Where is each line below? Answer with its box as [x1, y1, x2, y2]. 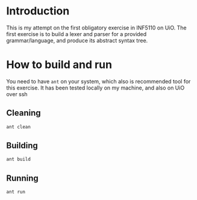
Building [6, 140, 38, 151]
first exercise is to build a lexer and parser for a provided [6, 30, 147, 37]
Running [6, 173, 39, 183]
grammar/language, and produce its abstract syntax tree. [6, 37, 148, 44]
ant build [6, 156, 31, 163]
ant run [6, 189, 26, 195]
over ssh [6, 90, 28, 97]
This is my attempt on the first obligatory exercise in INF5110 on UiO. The [6, 24, 187, 31]
